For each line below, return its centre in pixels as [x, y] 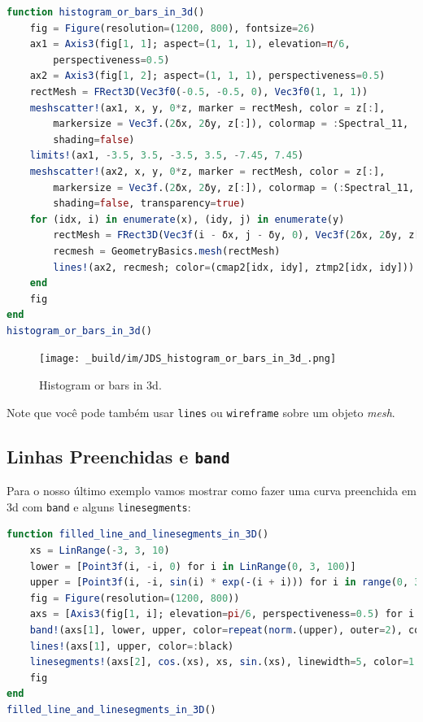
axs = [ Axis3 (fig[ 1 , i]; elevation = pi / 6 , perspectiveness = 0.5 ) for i [222, 614]
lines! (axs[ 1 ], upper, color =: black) [132, 646]
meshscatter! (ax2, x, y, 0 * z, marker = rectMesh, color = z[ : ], [207, 171]
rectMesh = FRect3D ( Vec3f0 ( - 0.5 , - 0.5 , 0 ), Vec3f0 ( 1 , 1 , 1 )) [199, 91]
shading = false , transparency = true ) [149, 204]
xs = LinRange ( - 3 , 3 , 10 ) [100, 550]
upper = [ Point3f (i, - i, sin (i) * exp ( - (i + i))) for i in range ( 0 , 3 [225, 583]
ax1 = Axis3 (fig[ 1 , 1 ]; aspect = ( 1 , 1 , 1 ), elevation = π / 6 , [190, 44]
